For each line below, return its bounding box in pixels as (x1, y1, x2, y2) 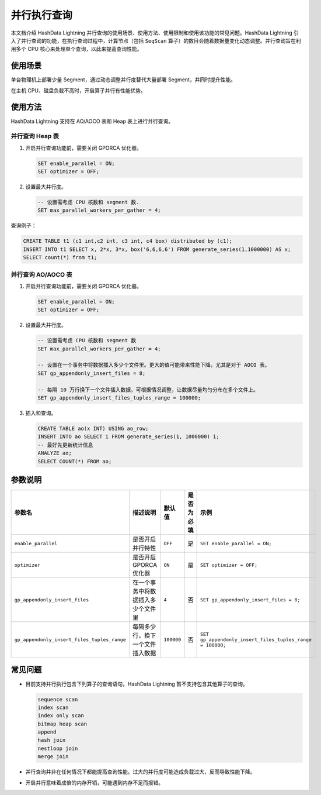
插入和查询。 (25, 409, 57, 417)
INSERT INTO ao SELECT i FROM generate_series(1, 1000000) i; (37, 433, 219, 440)
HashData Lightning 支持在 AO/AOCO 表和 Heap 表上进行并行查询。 (11, 118, 174, 125)
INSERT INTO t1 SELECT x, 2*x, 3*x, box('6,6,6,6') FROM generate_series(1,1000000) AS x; (23, 246, 291, 253)
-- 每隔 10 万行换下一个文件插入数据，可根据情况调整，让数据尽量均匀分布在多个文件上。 (37, 386, 259, 393)
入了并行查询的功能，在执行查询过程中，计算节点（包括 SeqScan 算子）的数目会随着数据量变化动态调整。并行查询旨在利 (11, 37, 301, 44)
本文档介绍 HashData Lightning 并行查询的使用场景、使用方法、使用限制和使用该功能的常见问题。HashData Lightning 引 (11, 29, 299, 36)
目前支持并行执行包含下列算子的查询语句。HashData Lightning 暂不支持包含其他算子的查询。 (25, 680, 248, 687)
